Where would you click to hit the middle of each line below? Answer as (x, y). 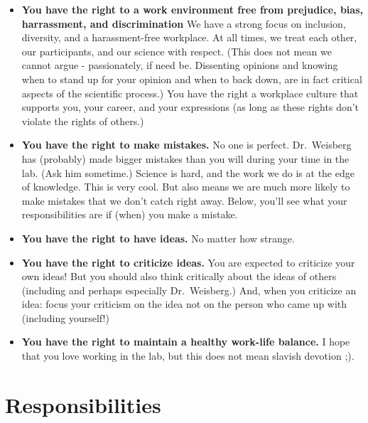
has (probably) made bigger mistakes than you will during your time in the (185, 158)
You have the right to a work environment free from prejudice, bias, (192, 9)
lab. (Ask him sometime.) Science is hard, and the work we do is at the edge (188, 172)
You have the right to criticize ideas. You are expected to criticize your (188, 262)
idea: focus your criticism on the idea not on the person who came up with (184, 304)
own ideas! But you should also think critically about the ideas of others (179, 276)
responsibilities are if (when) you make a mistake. (130, 214)
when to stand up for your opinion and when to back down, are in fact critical (192, 79)
